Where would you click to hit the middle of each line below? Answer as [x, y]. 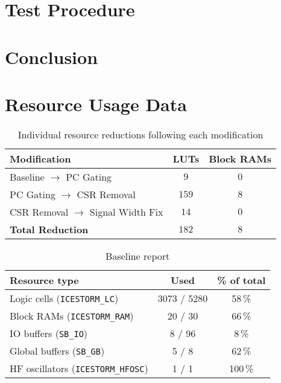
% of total [242, 280]
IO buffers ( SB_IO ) [49, 333]
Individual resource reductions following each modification [140, 134]
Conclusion [52, 56]
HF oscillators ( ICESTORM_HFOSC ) [79, 368]
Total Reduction [49, 229]
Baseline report [138, 256]
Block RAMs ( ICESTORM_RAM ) [72, 315]
